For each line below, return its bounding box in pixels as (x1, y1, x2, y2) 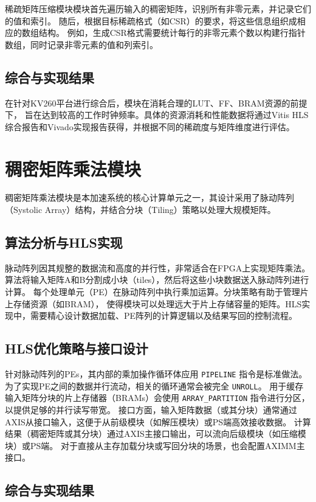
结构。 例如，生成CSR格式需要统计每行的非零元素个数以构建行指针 (38, 26, 306, 39)
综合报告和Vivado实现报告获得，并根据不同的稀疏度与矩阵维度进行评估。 (5, 120, 295, 133)
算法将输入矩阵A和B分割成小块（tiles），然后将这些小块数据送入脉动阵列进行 (5, 273, 309, 286)
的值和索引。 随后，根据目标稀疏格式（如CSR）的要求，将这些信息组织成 (5, 14, 297, 27)
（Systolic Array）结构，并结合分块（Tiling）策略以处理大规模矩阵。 (5, 203, 276, 216)
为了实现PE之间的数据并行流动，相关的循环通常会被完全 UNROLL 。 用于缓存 (5, 379, 304, 392)
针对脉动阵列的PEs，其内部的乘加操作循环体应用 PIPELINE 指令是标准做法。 (5, 368, 307, 380)
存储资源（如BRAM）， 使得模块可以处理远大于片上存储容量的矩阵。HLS (13, 297, 302, 310)
